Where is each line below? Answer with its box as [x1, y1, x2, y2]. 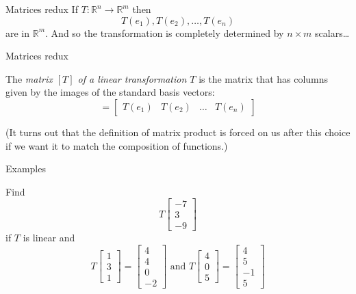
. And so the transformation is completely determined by [45, 25, 284, 40]
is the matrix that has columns [199, 71, 329, 85]
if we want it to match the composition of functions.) [5, 138, 228, 152]
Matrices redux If [5, 2, 78, 16]
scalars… [315, 25, 350, 40]
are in [5, 25, 30, 40]
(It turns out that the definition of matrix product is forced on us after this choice [5, 124, 351, 139]
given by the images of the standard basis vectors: [5, 85, 215, 99]
